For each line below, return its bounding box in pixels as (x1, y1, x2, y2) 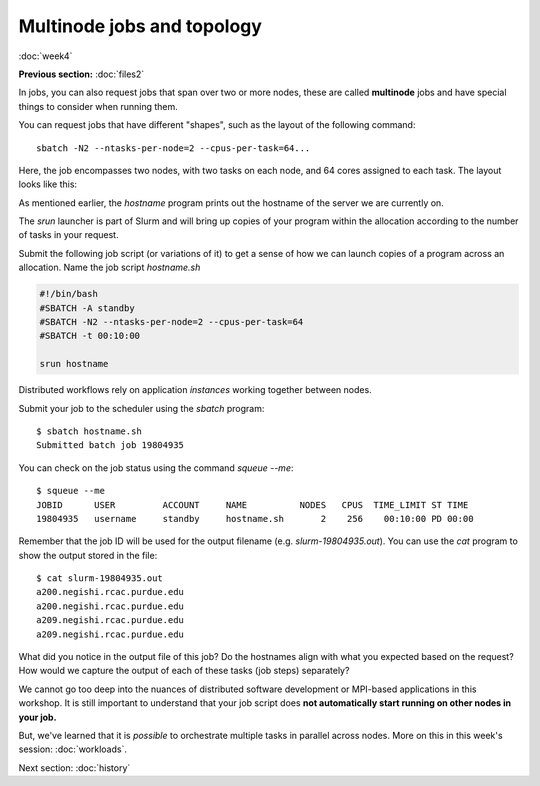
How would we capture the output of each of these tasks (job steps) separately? (18, 665, 350, 677)
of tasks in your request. (18, 229, 119, 241)
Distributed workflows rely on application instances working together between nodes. (18, 384, 372, 396)
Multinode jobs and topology (18, 15, 262, 37)
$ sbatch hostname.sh (36, 425, 142, 437)
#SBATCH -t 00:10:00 (39, 330, 140, 342)
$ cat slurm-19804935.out (36, 573, 164, 584)
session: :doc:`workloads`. (18, 743, 127, 755)
